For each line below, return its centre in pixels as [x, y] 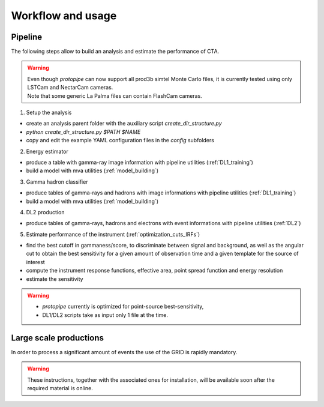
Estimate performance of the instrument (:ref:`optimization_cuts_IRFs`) [113, 234]
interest [35, 262]
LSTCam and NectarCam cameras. [70, 88]
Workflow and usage [64, 16]
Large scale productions [58, 338]
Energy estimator [47, 151]
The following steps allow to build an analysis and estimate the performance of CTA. [115, 52]
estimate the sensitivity [55, 279]
